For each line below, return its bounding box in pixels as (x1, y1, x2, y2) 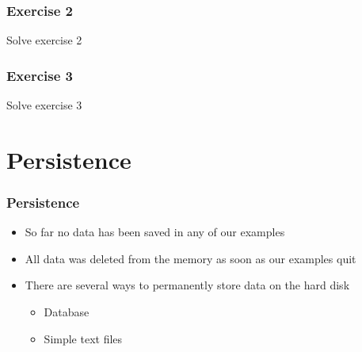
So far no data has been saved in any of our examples (25, 224, 285, 240)
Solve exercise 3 (6, 97, 82, 113)
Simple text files (44, 330, 123, 346)
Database (44, 304, 90, 319)
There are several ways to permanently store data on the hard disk (25, 277, 350, 293)
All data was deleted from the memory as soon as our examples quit (25, 250, 356, 266)
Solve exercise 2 (6, 32, 82, 48)
